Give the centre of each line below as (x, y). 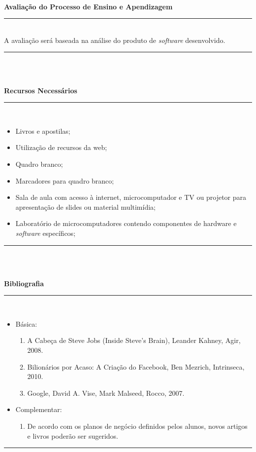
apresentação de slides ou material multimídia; (85, 207)
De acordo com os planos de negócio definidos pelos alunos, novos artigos (137, 426)
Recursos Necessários (41, 90)
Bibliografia (24, 283)
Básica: (26, 323)
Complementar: (39, 409)
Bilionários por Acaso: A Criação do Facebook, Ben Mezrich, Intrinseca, (136, 366)
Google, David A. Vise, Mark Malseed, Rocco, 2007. (106, 393)
